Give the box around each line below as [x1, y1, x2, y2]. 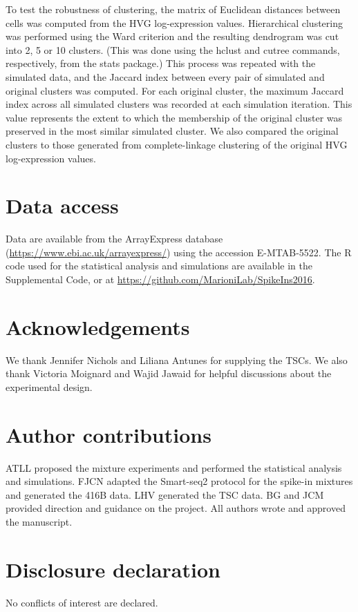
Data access [6, 191, 119, 220]
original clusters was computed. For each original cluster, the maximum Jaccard [6, 83, 344, 97]
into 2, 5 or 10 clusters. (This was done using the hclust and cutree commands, [6, 42, 340, 57]
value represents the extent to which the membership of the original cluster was [6, 110, 343, 124]
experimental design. [6, 379, 93, 394]
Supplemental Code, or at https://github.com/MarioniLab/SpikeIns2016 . [6, 272, 315, 287]
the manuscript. [6, 515, 73, 529]
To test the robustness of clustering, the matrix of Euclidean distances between [6, 2, 341, 16]
